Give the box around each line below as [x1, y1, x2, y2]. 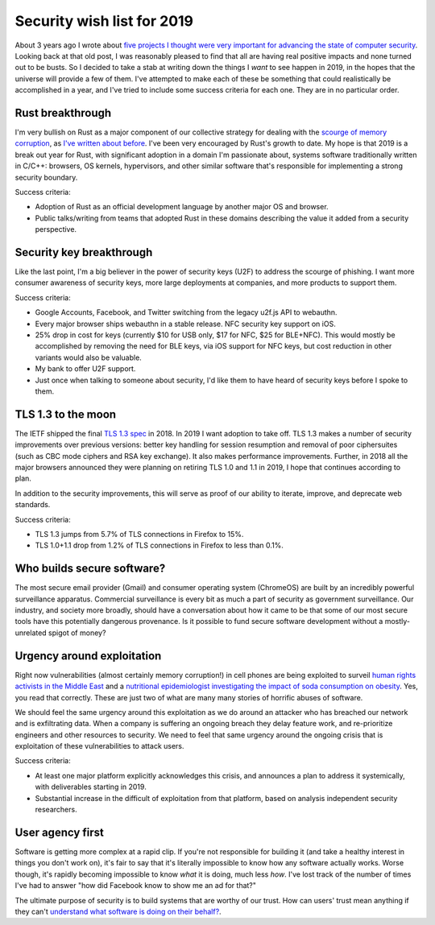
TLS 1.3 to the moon [14, 407, 117, 421]
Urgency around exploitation [14, 649, 162, 663]
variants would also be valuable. [35, 353, 143, 362]
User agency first [14, 825, 105, 839]
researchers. [35, 805, 77, 815]
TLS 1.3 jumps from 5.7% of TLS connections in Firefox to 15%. [35, 529, 244, 539]
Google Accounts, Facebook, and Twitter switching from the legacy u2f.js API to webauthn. [35, 308, 338, 317]
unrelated [14, 628, 48, 638]
